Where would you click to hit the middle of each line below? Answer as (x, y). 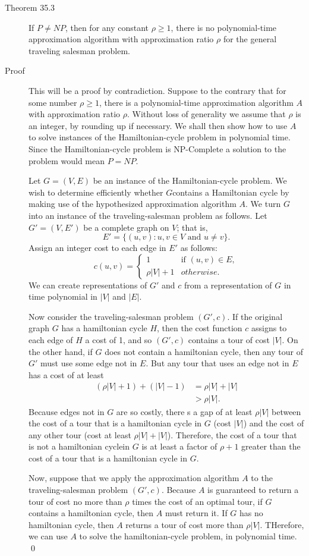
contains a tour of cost (229, 340)
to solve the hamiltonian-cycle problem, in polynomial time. (188, 536)
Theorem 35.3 (30, 7)
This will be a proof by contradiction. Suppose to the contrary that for (157, 90)
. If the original (255, 316)
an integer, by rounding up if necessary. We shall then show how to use (158, 125)
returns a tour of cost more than (185, 524)
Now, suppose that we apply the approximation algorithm (134, 478)
